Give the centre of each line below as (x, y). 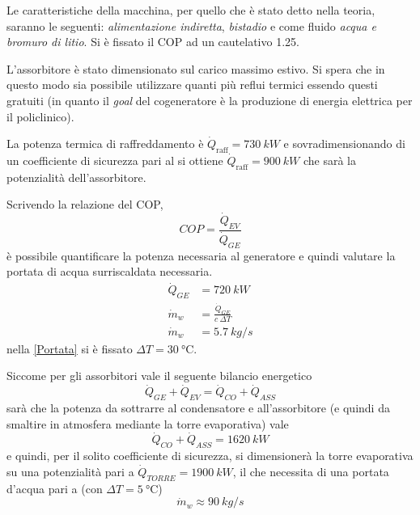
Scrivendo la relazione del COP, (85, 204)
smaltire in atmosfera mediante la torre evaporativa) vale (148, 423)
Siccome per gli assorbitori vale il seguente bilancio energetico (159, 376)
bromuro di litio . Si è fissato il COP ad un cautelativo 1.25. (153, 42)
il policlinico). (40, 116)
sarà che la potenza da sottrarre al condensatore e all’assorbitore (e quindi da (198, 407)
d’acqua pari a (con (55, 488)
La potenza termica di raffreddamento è (105, 144)
